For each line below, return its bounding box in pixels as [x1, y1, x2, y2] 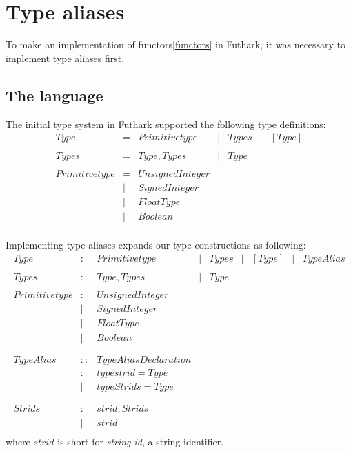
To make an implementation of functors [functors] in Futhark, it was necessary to [6, 37, 346, 52]
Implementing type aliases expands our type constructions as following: [6, 238, 306, 252]
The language [6, 84, 103, 105]
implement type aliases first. [6, 50, 125, 65]
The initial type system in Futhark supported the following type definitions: [6, 116, 326, 131]
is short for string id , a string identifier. [57, 434, 224, 448]
